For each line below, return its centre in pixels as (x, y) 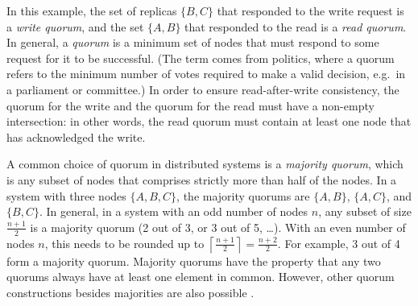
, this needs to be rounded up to (124, 243)
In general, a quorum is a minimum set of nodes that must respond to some (193, 42)
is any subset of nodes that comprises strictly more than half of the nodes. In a (202, 179)
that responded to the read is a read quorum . (296, 26)
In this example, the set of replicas (92, 10)
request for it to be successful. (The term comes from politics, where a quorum (201, 58)
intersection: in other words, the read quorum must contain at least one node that (209, 121)
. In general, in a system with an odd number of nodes (174, 211)
